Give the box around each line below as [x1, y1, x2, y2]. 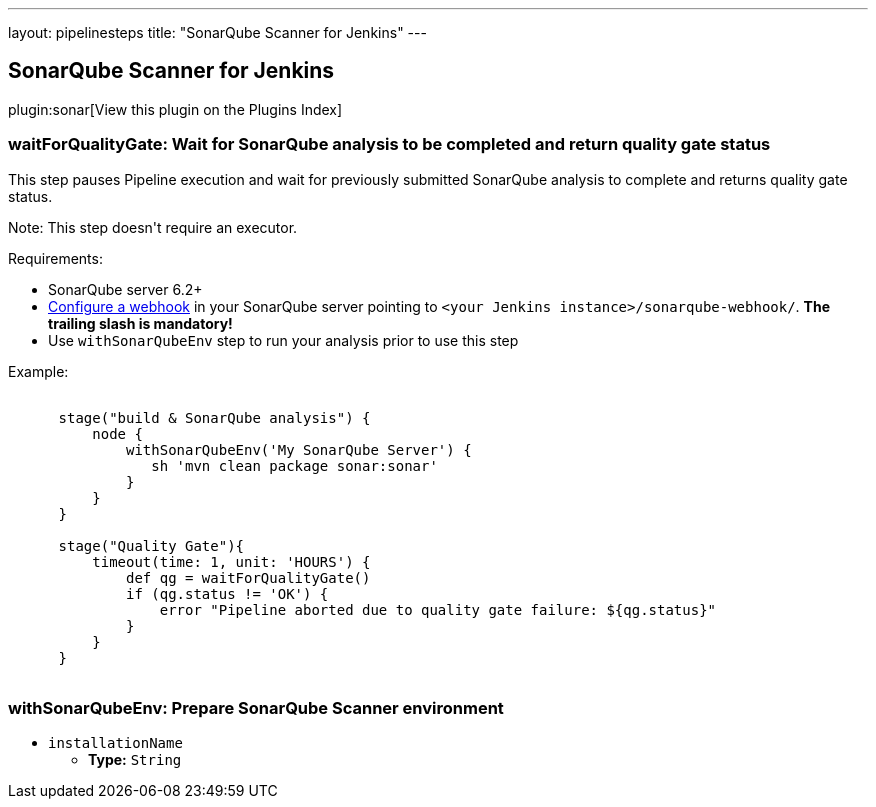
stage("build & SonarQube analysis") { [58, 409, 371, 426]
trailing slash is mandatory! [48, 314, 233, 332]
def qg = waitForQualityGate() [126, 569, 371, 586]
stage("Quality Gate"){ [58, 537, 245, 554]
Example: [8, 362, 69, 380]
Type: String [88, 751, 182, 769]
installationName [48, 735, 183, 752]
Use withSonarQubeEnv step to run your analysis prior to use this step [48, 331, 519, 349]
